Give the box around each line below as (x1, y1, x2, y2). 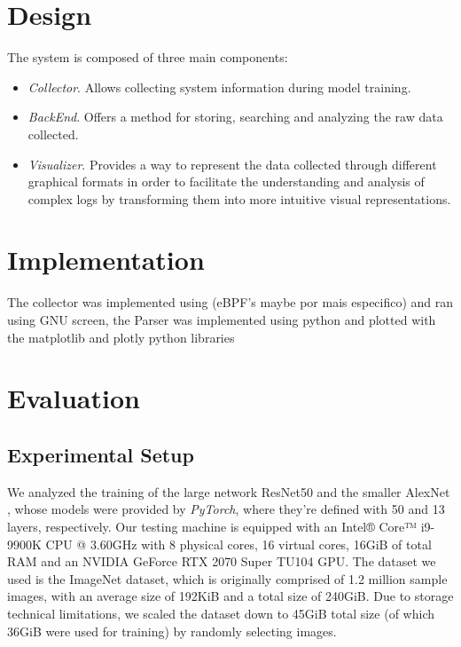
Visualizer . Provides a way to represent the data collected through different (27, 154, 437, 173)
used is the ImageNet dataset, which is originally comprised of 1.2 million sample (7, 569, 448, 588)
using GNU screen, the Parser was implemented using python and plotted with (7, 311, 436, 328)
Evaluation (7, 380, 140, 416)
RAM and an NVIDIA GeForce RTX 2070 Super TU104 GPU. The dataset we (7, 552, 436, 571)
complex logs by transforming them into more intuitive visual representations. (27, 189, 451, 208)
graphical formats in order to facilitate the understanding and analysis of (27, 172, 425, 191)
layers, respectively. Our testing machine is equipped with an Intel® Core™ (7, 517, 418, 535)
